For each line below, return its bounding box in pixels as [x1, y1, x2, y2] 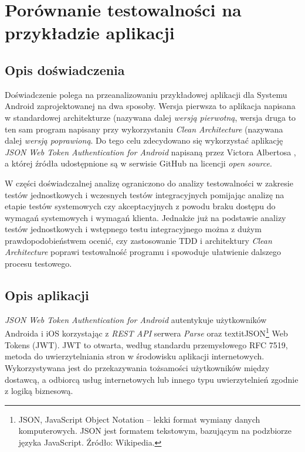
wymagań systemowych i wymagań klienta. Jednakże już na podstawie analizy [5, 211, 286, 223]
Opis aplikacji [5, 286, 89, 304]
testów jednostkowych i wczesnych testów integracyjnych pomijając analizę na [5, 188, 284, 200]
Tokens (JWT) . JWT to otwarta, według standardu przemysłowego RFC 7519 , [5, 338, 288, 351]
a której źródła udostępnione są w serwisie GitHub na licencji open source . [5, 157, 272, 169]
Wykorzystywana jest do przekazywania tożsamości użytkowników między [5, 361, 270, 373]
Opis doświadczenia [5, 60, 125, 79]
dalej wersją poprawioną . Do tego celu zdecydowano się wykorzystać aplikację [5, 134, 283, 147]
